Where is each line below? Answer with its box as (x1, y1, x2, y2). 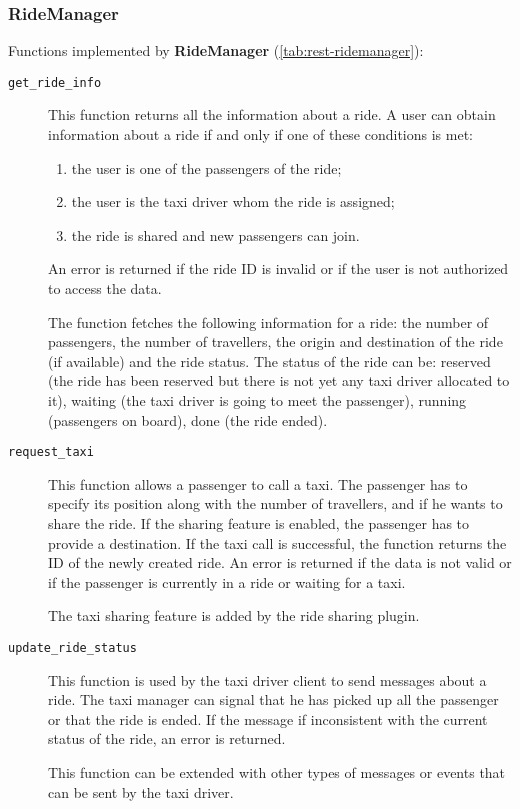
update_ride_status (8, 641, 137, 655)
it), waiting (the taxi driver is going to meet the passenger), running (48, 390, 467, 410)
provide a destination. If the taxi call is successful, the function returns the (48, 532, 507, 553)
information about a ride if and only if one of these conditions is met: (48, 124, 474, 145)
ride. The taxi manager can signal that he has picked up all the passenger (48, 689, 499, 710)
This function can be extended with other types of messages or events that (48, 762, 506, 783)
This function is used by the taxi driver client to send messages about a (48, 669, 487, 690)
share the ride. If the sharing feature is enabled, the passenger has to (48, 513, 470, 534)
